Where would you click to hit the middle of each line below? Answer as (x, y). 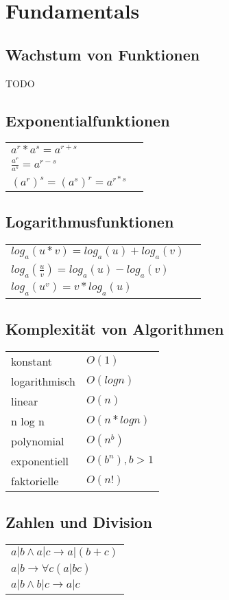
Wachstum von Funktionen (103, 54)
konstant (32, 361)
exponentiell (40, 460)
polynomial (38, 441)
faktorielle (35, 480)
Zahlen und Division (79, 522)
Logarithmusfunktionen (90, 222)
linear (25, 401)
